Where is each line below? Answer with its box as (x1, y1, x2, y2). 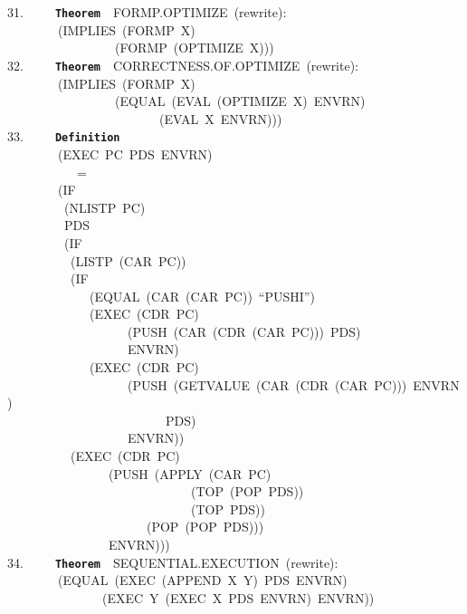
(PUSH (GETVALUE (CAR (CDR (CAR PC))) (127, 375, 407, 394)
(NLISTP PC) (63, 197, 146, 216)
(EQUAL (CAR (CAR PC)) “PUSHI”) (89, 286, 315, 305)
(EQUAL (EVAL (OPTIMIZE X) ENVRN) (114, 91, 366, 110)
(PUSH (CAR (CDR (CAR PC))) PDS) (127, 321, 361, 341)
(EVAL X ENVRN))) (158, 109, 282, 128)
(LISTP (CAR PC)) (70, 251, 186, 270)
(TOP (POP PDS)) (190, 482, 304, 501)
